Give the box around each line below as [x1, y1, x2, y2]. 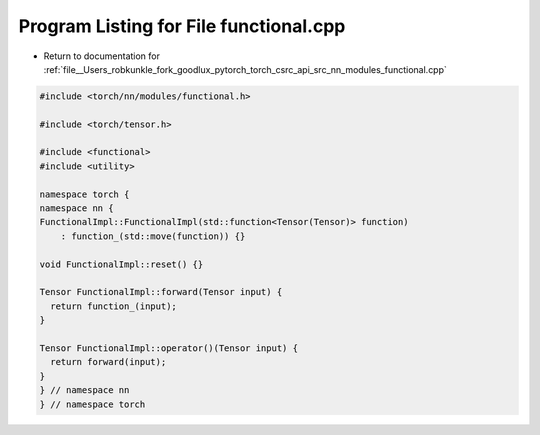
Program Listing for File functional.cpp [18, 15, 346, 37]
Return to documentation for [43, 50, 160, 62]
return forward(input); [50, 356, 167, 368]
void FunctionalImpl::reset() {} [39, 258, 204, 270]
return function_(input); [50, 300, 177, 312]
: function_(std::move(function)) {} [60, 230, 246, 242]
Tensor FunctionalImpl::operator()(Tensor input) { [39, 342, 299, 354]
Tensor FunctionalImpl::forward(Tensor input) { [39, 286, 283, 298]
